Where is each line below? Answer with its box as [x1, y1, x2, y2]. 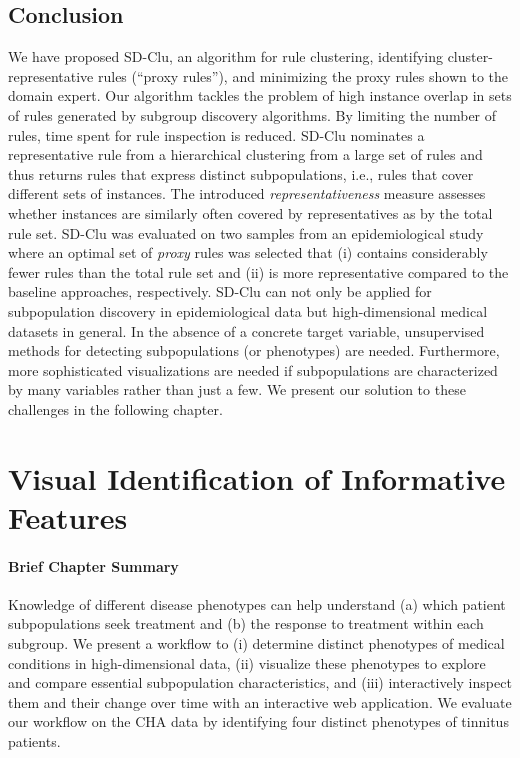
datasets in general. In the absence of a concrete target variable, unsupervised [8, 320, 485, 341]
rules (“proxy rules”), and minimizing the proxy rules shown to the [97, 65, 508, 86]
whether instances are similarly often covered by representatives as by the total [8, 202, 493, 223]
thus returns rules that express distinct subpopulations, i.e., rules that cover [8, 163, 474, 184]
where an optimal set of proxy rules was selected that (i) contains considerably [8, 242, 488, 263]
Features [8, 496, 128, 537]
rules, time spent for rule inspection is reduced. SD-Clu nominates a [8, 124, 425, 145]
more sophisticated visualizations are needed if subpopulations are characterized [8, 359, 498, 380]
